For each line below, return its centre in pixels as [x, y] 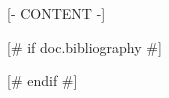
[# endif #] [42, 80]
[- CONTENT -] [56, 13]
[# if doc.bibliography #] [84, 46]
